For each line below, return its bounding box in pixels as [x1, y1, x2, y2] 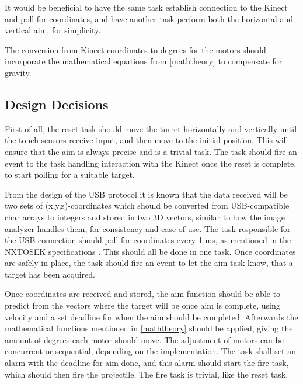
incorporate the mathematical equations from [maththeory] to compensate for [5, 55, 283, 67]
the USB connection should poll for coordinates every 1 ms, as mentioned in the [5, 234, 291, 246]
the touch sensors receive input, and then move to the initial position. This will [5, 134, 288, 146]
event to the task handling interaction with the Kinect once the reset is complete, [5, 157, 297, 169]
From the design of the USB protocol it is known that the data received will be [5, 188, 288, 200]
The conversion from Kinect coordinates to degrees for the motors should [5, 43, 266, 56]
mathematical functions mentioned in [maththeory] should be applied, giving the [5, 322, 293, 334]
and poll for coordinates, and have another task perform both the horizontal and [5, 12, 293, 25]
